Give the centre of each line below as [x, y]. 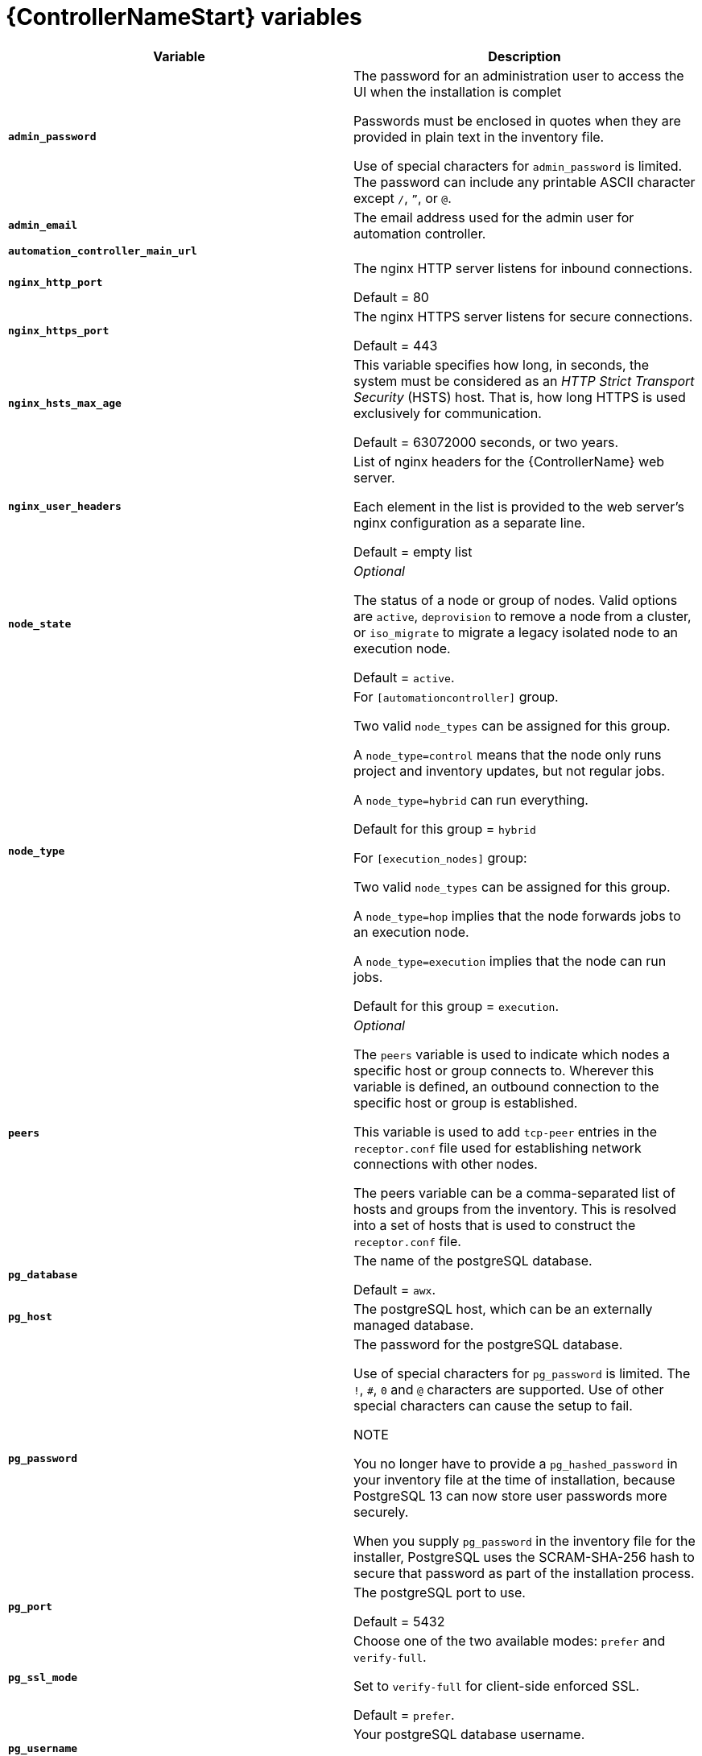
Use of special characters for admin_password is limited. [518, 166]
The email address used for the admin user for [494, 217]
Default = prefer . [404, 1715]
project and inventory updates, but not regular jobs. [509, 770]
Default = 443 [396, 345]
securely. [381, 1512]
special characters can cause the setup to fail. [493, 1405]
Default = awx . [395, 1289]
